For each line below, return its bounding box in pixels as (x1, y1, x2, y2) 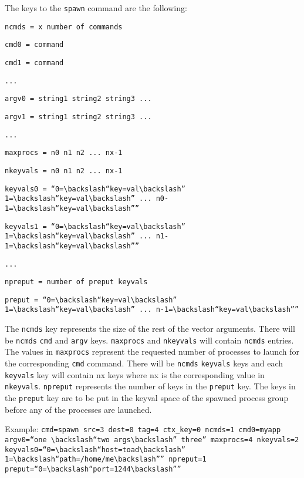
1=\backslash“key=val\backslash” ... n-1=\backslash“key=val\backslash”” (5, 305, 299, 314)
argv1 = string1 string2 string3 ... (5, 112, 152, 121)
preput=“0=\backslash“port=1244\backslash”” (5, 464, 181, 473)
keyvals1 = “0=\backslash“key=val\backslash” (5, 222, 185, 231)
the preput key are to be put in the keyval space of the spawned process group (5, 392, 289, 404)
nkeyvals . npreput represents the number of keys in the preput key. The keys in (5, 380, 296, 392)
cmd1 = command (5, 58, 64, 67)
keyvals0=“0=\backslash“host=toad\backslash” (5, 445, 185, 454)
